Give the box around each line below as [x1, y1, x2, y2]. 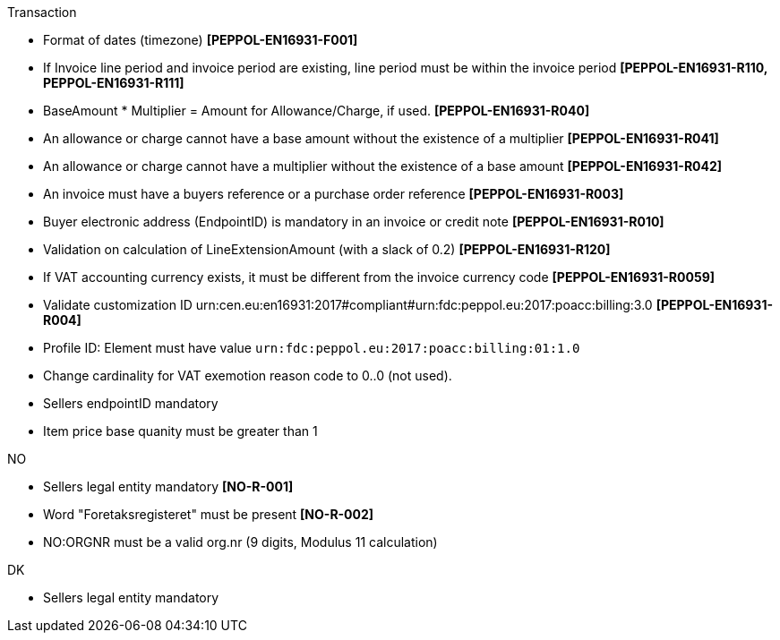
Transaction [7, 4, 77, 20]
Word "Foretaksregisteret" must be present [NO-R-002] [43, 507, 374, 522]
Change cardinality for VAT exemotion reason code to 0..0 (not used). [43, 368, 452, 383]
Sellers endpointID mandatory [43, 396, 219, 411]
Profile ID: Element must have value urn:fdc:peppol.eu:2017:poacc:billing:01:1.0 [43, 340, 580, 355]
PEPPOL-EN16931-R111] [43, 75, 184, 90]
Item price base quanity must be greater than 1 [43, 423, 318, 439]
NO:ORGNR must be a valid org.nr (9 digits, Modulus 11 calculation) [43, 534, 438, 550]
